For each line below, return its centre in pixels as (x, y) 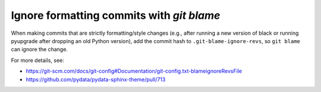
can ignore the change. (40, 50)
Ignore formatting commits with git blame (116, 15)
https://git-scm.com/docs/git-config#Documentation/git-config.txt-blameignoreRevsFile (134, 71)
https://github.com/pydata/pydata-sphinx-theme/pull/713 (96, 79)
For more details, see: (38, 60)
